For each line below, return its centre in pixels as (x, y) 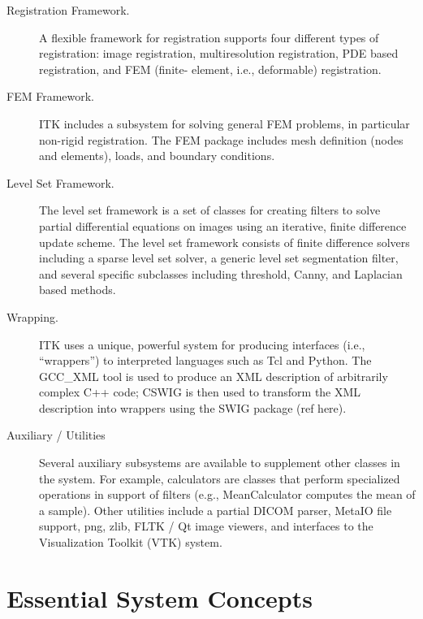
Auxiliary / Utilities (56, 435)
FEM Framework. (51, 96)
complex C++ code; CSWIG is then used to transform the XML (200, 392)
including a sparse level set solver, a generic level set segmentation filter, (219, 258)
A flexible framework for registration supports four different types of (209, 37)
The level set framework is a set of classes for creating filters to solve (210, 210)
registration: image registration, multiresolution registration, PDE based (219, 53)
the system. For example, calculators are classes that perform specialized (220, 478)
